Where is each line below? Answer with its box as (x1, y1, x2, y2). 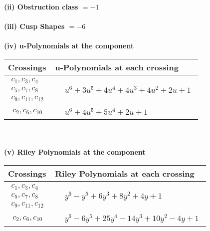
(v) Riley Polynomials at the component (4, 147, 146, 157)
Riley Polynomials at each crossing (55, 168, 195, 180)
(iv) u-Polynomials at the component (4, 40, 134, 51)
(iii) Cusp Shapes (4, 21, 65, 31)
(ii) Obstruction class (4, 1, 78, 11)
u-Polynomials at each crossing (55, 61, 179, 73)
